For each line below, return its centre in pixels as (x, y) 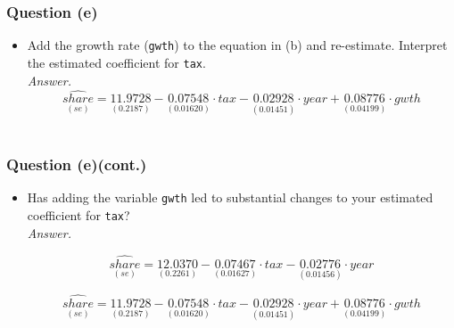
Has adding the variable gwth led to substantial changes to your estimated (230, 197)
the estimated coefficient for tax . (116, 62)
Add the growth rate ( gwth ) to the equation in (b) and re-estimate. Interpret (237, 45)
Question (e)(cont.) (77, 164)
